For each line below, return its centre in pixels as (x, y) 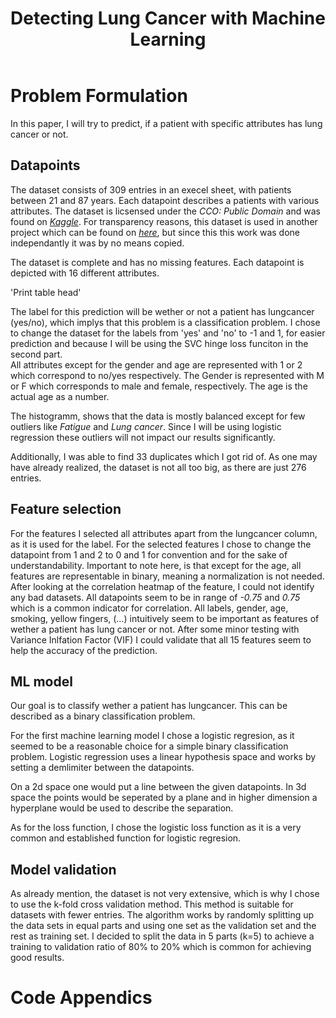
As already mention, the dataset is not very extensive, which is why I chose (165, 894)
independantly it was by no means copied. (97, 243)
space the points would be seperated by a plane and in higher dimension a (164, 798)
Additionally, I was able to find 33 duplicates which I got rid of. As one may (164, 456)
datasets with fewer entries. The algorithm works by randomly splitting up (162, 915)
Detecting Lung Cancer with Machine (168, 18)
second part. (36, 354)
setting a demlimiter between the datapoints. (102, 768)
